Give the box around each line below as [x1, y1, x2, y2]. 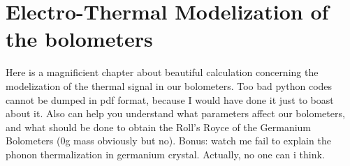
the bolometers [6, 24, 153, 53]
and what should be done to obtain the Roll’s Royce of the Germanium [6, 119, 312, 134]
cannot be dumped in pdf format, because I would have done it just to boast [6, 92, 334, 107]
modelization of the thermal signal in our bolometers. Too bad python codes [6, 78, 333, 93]
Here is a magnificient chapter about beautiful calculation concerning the [6, 65, 319, 80]
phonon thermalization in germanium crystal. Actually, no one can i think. [6, 146, 325, 161]
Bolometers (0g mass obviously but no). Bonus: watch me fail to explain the [6, 133, 331, 148]
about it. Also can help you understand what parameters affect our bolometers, [6, 106, 345, 121]
